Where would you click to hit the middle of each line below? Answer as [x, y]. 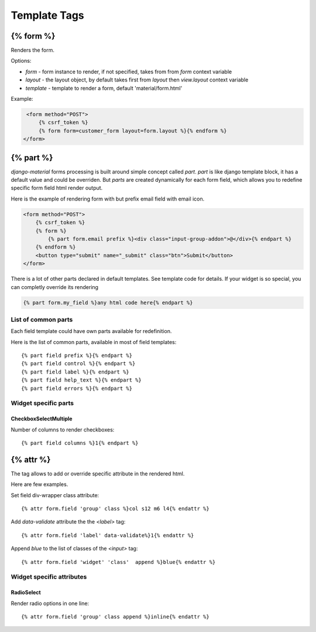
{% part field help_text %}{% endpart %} [81, 380]
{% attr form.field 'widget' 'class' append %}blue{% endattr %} [118, 562]
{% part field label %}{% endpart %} [75, 372]
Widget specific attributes [49, 577]
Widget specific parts [42, 403]
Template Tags [47, 15]
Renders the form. [33, 50]
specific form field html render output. [57, 188]
